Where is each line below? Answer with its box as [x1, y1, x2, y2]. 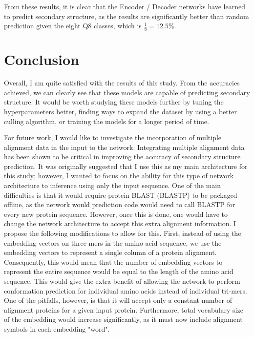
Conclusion [4, 49, 80, 69]
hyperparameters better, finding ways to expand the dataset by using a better [4, 106, 237, 116]
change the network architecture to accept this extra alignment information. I [4, 218, 236, 229]
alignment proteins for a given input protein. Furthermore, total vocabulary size [4, 304, 243, 315]
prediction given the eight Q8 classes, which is [4, 21, 142, 31]
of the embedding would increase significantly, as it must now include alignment [4, 314, 243, 324]
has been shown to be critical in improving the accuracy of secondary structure [4, 151, 241, 162]
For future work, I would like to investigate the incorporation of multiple [4, 132, 222, 143]
